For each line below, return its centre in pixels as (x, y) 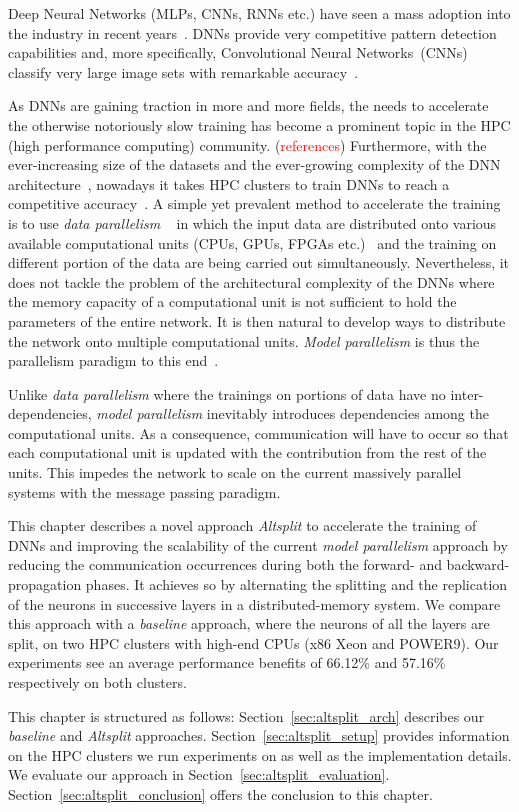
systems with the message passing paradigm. (144, 491)
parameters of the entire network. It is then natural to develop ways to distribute (257, 320)
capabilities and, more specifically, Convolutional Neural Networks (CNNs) (238, 52)
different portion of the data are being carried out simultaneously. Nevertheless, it (259, 262)
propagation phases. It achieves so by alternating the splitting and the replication (258, 584)
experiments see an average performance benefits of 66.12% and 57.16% (227, 662)
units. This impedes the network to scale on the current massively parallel (235, 472)
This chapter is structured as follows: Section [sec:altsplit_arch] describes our (246, 715)
